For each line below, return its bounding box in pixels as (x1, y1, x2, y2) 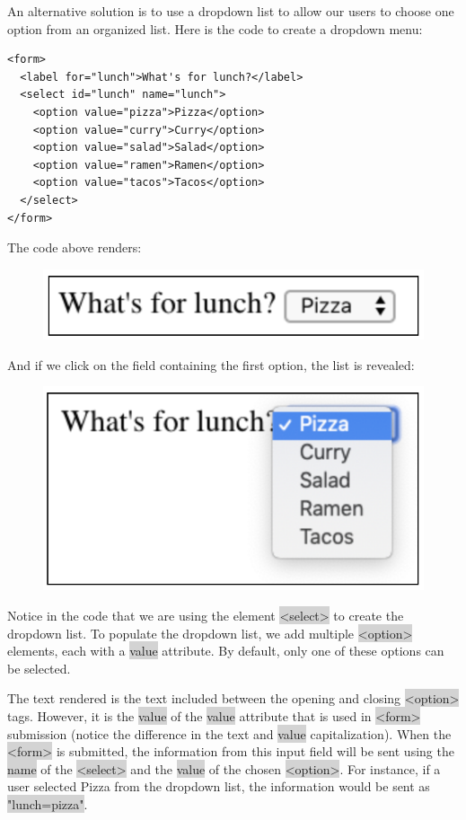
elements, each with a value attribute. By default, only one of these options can (7, 641, 444, 660)
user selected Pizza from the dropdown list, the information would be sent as (7, 777, 430, 796)
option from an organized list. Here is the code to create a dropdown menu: (7, 19, 423, 38)
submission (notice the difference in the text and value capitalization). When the (7, 724, 452, 743)
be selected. (7, 658, 71, 677)
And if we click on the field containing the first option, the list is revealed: (7, 355, 415, 374)
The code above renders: (7, 238, 142, 257)
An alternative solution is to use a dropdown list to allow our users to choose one (7, 2, 454, 20)
